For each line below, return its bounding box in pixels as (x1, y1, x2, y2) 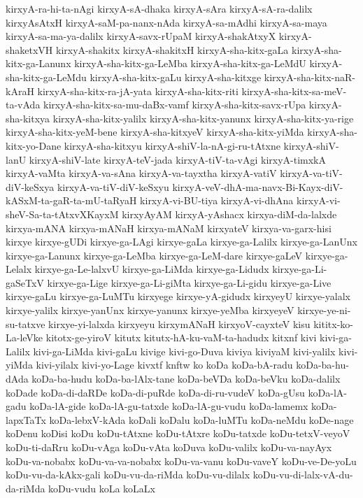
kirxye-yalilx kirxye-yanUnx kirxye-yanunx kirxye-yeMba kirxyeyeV (6, 303, 294, 318)
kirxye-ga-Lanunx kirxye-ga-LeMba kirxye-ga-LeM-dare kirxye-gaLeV (6, 248, 303, 262)
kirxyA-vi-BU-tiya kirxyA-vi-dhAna (140, 193, 294, 208)
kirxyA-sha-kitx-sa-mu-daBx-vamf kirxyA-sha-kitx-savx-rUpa (43, 97, 306, 112)
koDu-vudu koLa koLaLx (48, 481, 155, 495)
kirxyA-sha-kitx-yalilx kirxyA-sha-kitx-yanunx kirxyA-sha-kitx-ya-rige (52, 111, 354, 125)
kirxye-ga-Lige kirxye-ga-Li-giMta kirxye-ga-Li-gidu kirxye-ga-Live (47, 275, 332, 290)
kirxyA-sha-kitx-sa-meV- (241, 83, 347, 98)
